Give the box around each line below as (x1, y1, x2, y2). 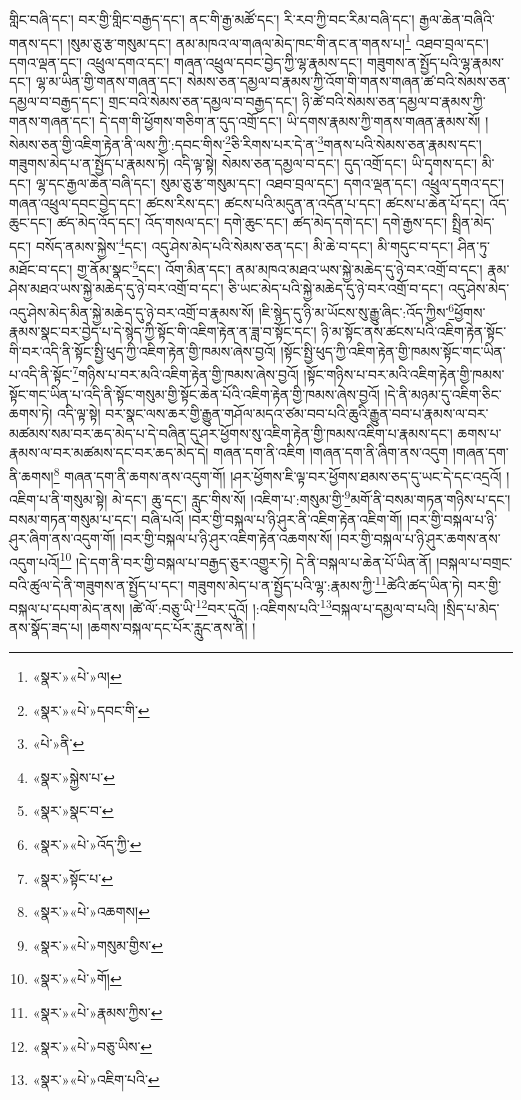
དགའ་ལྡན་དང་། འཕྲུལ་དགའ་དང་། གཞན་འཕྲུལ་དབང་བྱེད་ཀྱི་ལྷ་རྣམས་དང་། (9, 51, 363, 72)
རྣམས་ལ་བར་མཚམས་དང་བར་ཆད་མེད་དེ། (9, 442, 209, 463)
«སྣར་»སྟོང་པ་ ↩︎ (32, 867, 113, 888)
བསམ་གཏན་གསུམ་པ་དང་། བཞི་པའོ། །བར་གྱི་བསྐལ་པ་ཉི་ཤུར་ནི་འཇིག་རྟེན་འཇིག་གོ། (9, 508, 403, 529)
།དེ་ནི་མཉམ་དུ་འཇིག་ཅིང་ (384, 383, 502, 404)
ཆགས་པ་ (457, 422, 502, 443)
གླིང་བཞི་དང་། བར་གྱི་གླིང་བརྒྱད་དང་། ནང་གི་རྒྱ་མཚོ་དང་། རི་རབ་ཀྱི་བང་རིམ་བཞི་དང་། (9, 9, 415, 29)
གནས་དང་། (9, 32, 63, 53)
